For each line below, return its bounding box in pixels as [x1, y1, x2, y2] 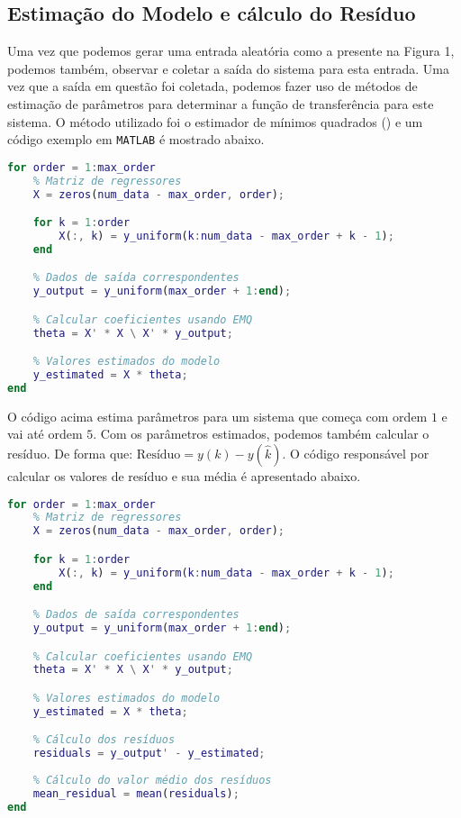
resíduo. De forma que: [7, 444, 133, 463]
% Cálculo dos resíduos [32, 733, 176, 747]
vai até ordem [7, 424, 83, 443]
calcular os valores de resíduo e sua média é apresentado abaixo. [7, 467, 361, 486]
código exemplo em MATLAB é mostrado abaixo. [7, 130, 265, 149]
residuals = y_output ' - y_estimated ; [32, 747, 266, 760]
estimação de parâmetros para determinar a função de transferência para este [7, 94, 434, 113]
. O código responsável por [282, 444, 429, 463]
